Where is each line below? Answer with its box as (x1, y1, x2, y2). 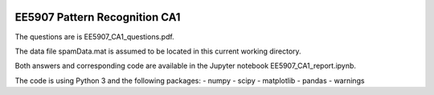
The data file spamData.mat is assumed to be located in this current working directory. (14, 46, 301, 56)
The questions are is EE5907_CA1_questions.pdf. (14, 32, 174, 42)
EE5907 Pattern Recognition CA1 (14, 10, 181, 24)
